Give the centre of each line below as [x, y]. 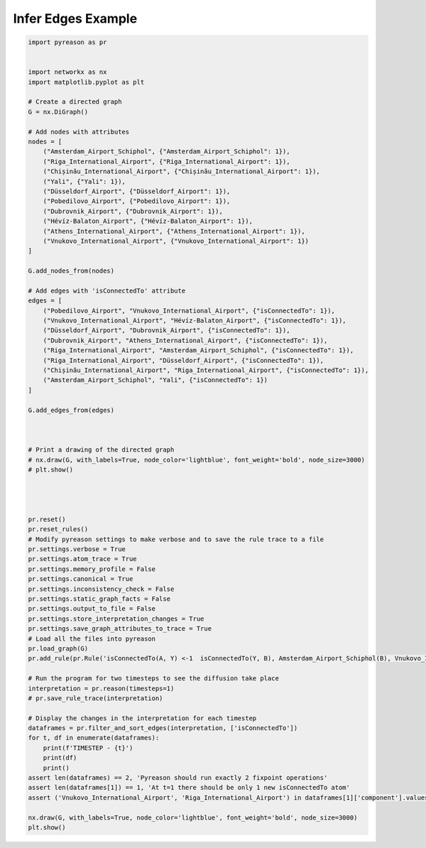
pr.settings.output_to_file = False [92, 609]
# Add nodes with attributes [79, 132]
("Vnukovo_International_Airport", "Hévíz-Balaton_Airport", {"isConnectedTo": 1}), [195, 321]
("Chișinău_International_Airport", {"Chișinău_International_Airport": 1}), [182, 172]
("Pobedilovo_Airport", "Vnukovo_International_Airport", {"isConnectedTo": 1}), [189, 310]
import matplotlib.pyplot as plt [86, 82]
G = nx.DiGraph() [58, 112]
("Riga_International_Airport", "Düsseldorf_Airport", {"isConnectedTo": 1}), [184, 360]
